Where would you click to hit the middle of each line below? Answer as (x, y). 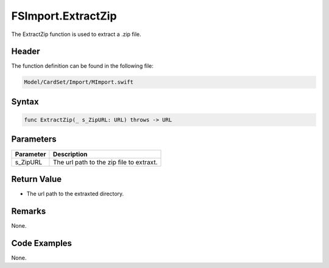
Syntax (25, 102)
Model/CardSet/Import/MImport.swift (79, 82)
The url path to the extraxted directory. (75, 194)
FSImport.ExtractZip (64, 16)
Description (70, 154)
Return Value (37, 179)
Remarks (29, 211)
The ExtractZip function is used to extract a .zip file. (76, 34)
